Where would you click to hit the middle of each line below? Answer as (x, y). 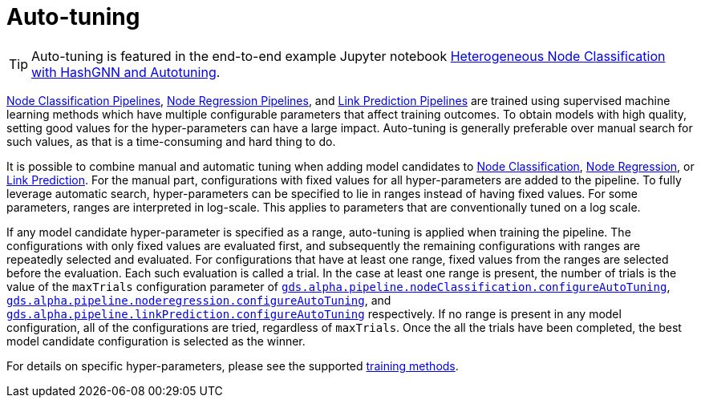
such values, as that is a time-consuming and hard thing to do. (171, 141)
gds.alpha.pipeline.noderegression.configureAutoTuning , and (199, 300)
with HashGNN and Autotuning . (126, 72)
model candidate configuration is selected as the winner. (156, 341)
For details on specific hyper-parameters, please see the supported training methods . (233, 366)
